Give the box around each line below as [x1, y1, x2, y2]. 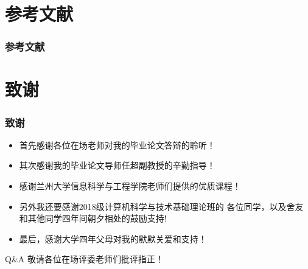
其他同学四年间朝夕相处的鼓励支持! [27, 212, 167, 225]
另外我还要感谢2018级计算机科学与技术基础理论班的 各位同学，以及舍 [19, 200, 295, 212]
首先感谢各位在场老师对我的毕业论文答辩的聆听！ [19, 138, 215, 151]
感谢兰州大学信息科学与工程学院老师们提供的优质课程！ [19, 180, 241, 192]
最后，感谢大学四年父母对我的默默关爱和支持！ [19, 232, 207, 245]
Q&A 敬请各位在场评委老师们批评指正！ [5, 253, 164, 265]
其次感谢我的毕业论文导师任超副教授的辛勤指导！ [19, 159, 215, 172]
